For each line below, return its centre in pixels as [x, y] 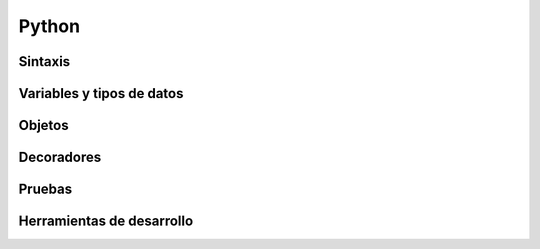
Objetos [43, 125]
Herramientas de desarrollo [106, 221]
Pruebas [45, 189]
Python [49, 26]
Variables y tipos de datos [101, 93]
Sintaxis [44, 61]
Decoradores [60, 157]
